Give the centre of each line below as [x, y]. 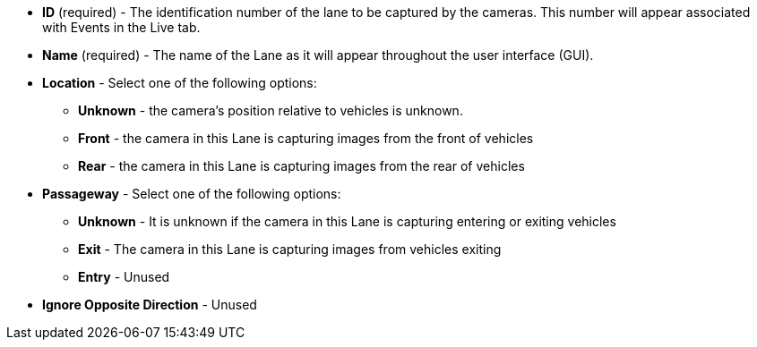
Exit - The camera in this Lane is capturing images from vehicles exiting [290, 249]
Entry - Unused [124, 277]
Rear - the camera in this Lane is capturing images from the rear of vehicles [301, 166]
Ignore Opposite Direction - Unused [150, 305]
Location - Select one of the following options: [180, 83]
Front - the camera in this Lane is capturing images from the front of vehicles [306, 138]
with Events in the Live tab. [121, 27]
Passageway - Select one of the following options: [192, 194]
